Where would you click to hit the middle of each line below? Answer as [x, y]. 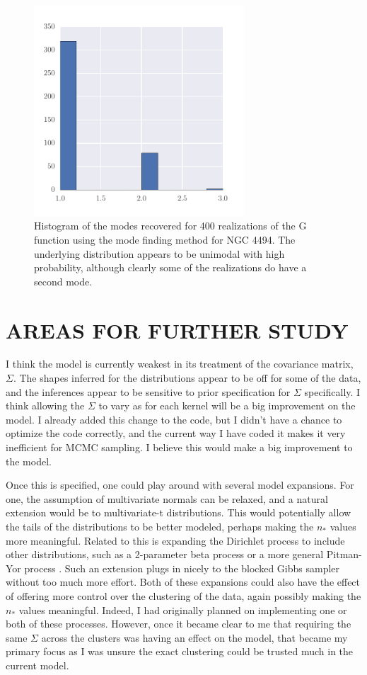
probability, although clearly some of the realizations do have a [170, 267]
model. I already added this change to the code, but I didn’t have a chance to [174, 419]
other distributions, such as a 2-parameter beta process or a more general [165, 554]
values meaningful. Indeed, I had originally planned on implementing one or [183, 609]
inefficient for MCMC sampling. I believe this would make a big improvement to [179, 447]
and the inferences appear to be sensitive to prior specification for [148, 391]
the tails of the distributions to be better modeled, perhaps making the [160, 527]
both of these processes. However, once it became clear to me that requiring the [179, 624]
